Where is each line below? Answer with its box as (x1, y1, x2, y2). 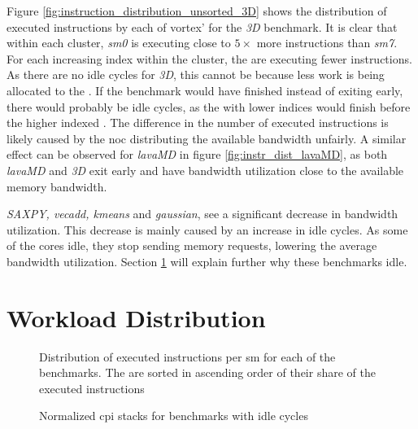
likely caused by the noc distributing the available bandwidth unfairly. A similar (7, 129, 407, 147)
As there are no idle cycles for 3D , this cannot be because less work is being (7, 66, 385, 83)
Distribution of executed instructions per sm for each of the (39, 348, 336, 365)
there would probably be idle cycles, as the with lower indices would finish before (7, 98, 411, 115)
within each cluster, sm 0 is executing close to (7, 34, 231, 51)
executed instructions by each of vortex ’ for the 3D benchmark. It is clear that (7, 18, 398, 35)
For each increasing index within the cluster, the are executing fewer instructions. (7, 50, 412, 67)
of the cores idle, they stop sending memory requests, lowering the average (7, 237, 377, 254)
